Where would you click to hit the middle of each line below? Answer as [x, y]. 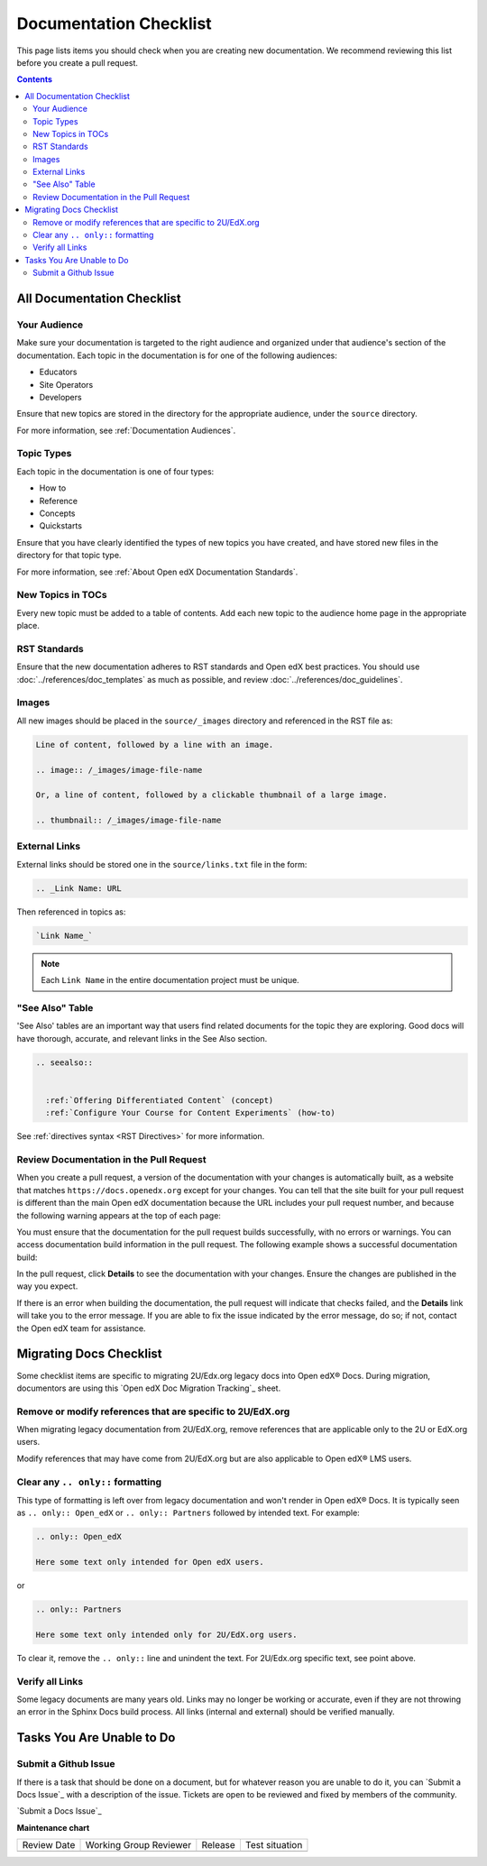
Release [219, 1845]
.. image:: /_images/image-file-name [119, 770]
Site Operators [66, 384]
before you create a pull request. [78, 62]
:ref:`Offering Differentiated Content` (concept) [160, 1100]
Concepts [57, 513]
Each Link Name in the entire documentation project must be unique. [170, 980]
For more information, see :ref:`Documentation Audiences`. [126, 430]
